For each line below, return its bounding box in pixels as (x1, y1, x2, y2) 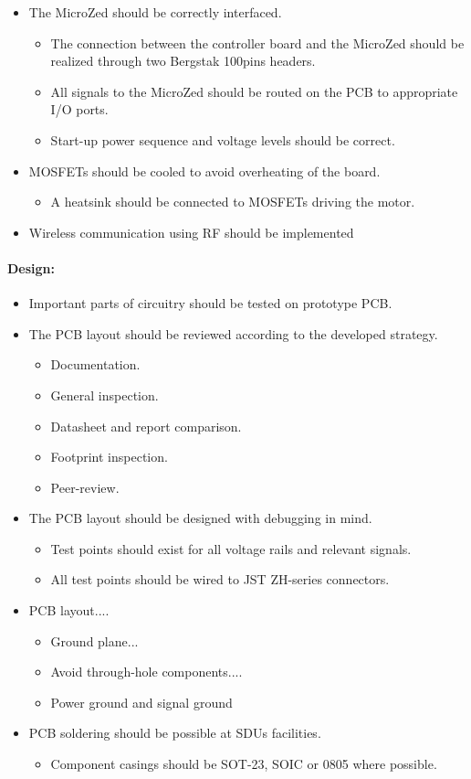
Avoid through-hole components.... (50, 662, 243, 681)
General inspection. (50, 385, 159, 404)
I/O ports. (50, 100, 109, 119)
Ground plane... (50, 631, 139, 650)
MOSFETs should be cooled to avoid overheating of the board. (28, 161, 381, 180)
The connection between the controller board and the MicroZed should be (50, 33, 465, 52)
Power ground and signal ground (50, 692, 233, 711)
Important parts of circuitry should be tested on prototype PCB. (28, 293, 392, 313)
